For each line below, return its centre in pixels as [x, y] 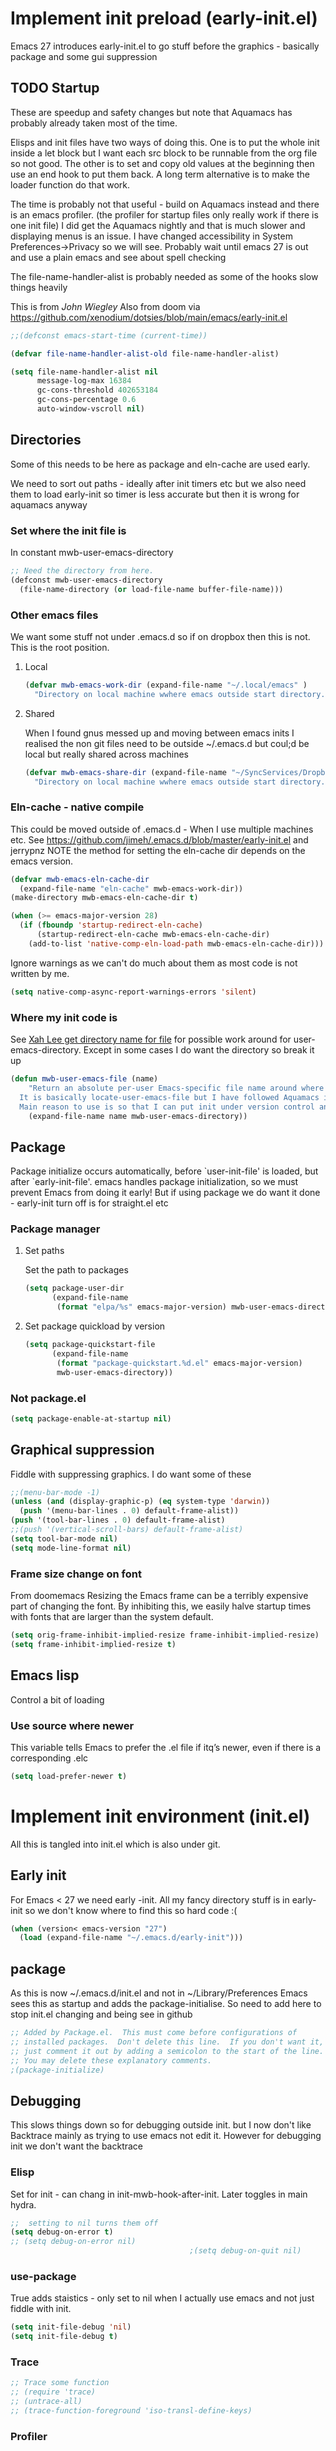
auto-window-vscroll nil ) [90, 409]
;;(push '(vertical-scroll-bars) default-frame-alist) [127, 1530]
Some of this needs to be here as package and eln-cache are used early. [160, 464]
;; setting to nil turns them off [84, 2223]
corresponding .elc [49, 1758]
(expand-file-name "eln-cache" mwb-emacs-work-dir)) [131, 888]
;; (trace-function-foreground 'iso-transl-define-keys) [131, 2411]
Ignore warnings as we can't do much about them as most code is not [154, 963]
